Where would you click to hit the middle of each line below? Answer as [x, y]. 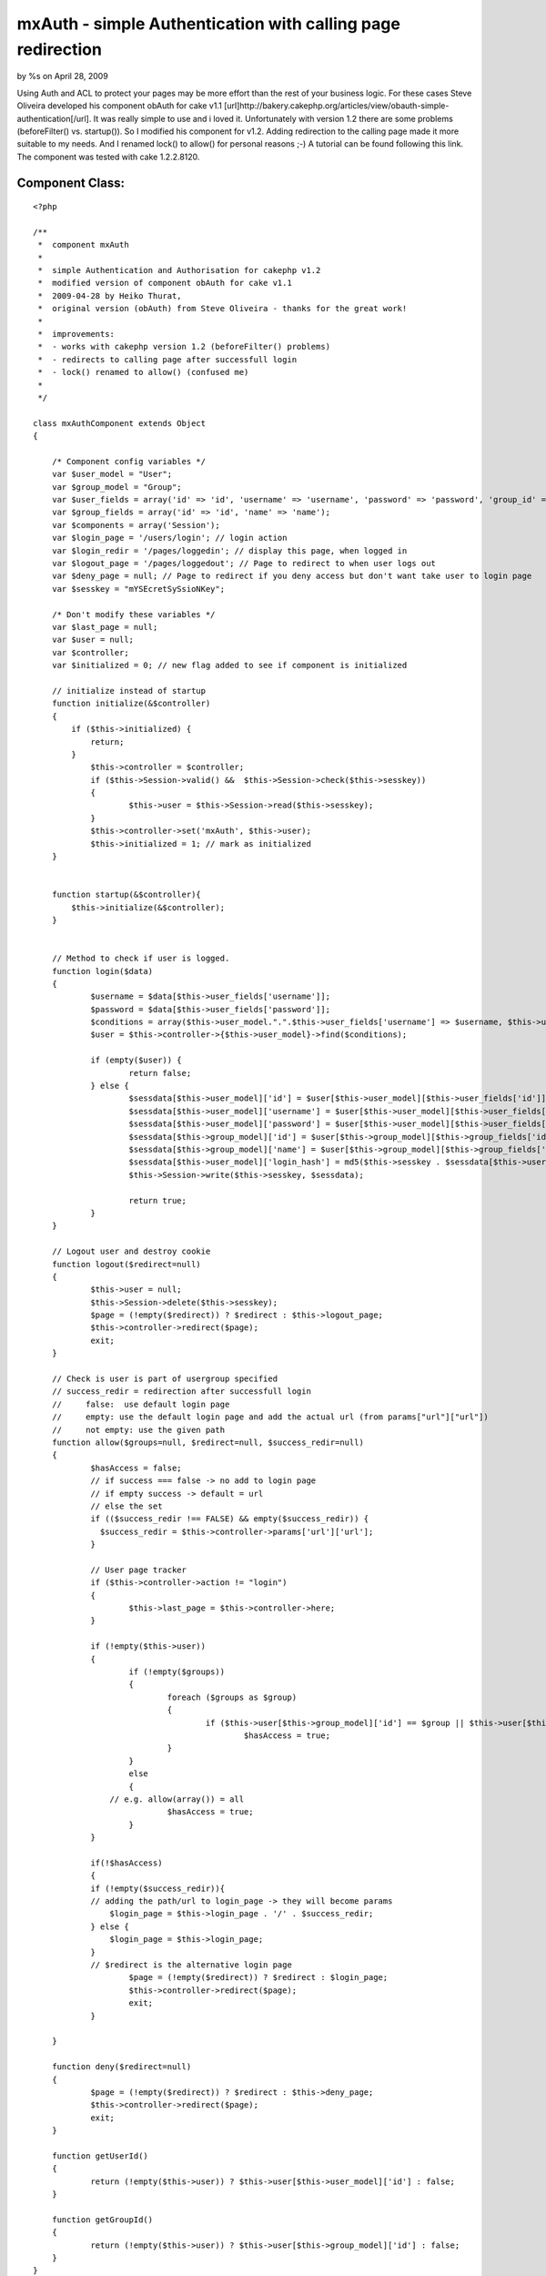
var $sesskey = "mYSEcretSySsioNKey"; [138, 589]
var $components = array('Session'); [136, 525]
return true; [157, 1200]
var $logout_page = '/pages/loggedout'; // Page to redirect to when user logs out [244, 564]
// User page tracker [138, 1570]
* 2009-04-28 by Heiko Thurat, [110, 295]
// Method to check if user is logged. [141, 959]
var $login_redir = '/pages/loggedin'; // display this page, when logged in [229, 550]
